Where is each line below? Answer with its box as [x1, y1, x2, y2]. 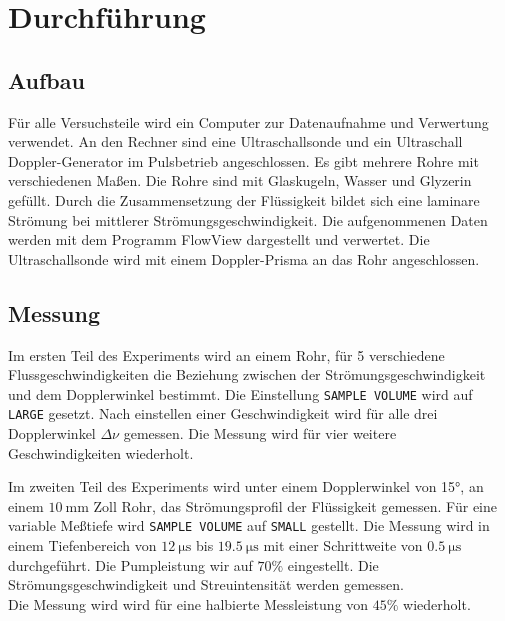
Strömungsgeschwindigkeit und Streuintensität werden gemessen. [8, 574, 405, 595]
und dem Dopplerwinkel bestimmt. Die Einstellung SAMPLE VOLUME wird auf [8, 383, 473, 404]
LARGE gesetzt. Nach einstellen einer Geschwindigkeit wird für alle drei [8, 403, 438, 424]
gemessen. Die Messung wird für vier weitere [123, 423, 397, 444]
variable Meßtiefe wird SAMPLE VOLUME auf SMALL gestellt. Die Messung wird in [8, 515, 490, 536]
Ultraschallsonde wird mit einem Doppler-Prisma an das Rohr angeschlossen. [8, 248, 480, 269]
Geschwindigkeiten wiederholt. [8, 442, 194, 463]
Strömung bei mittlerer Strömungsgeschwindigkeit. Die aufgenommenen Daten [8, 209, 488, 230]
